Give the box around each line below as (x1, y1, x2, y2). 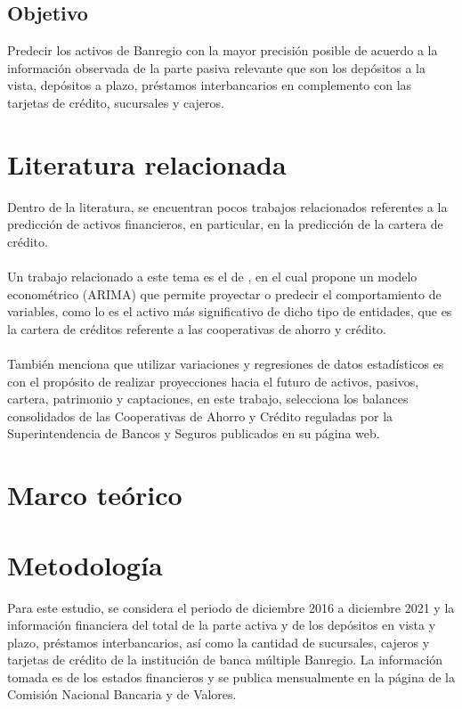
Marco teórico (7, 477, 182, 513)
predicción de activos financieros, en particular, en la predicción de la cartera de (7, 215, 443, 233)
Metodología (7, 546, 163, 583)
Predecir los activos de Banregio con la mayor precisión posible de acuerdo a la (7, 41, 438, 60)
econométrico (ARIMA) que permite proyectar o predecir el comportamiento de (7, 284, 442, 303)
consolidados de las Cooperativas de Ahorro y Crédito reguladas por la (7, 406, 393, 425)
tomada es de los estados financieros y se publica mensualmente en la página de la (7, 667, 455, 686)
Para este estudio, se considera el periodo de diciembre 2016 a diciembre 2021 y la (7, 598, 455, 616)
